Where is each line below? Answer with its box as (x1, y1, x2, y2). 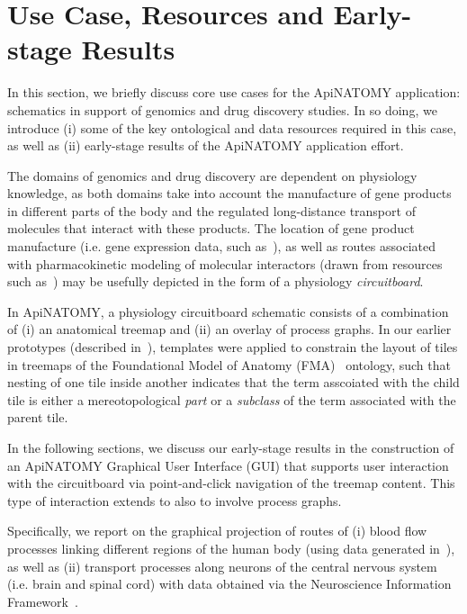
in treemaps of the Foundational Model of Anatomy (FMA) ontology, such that (7, 355, 451, 374)
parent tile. (7, 408, 68, 427)
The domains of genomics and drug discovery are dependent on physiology (7, 166, 418, 185)
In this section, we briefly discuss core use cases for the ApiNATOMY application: (7, 83, 461, 102)
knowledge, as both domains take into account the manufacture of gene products (7, 184, 452, 203)
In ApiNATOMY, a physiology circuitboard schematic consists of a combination (7, 302, 449, 321)
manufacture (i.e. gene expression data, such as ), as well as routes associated (7, 237, 436, 256)
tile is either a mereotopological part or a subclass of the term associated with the (7, 390, 456, 409)
